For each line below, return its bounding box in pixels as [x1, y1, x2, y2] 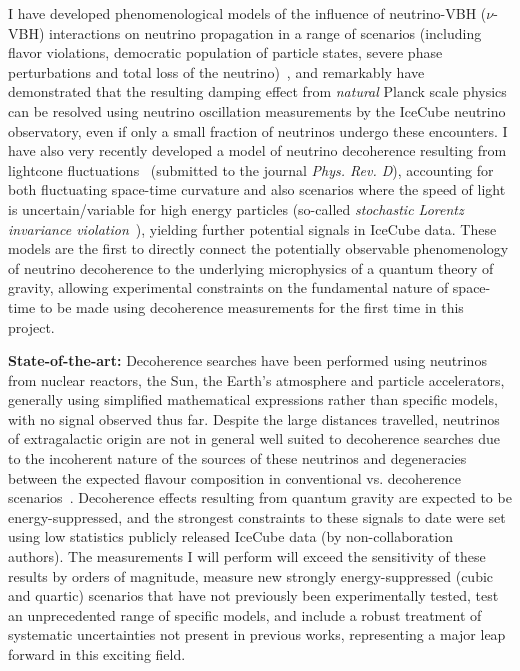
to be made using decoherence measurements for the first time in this [39, 296, 464, 317]
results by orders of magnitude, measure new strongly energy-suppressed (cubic [8, 565, 494, 586]
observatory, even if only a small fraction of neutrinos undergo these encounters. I [8, 120, 508, 141]
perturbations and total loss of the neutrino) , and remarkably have [8, 61, 425, 82]
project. [8, 316, 55, 337]
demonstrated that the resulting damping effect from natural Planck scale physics [8, 81, 507, 102]
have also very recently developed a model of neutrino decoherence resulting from [8, 140, 507, 161]
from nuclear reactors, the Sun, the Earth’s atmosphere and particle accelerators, [8, 369, 505, 390]
